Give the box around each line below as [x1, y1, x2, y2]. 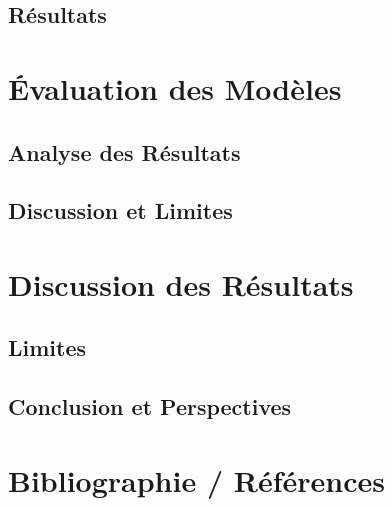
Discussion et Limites [8, 195, 233, 226]
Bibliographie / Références [8, 459, 385, 500]
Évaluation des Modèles [8, 67, 342, 108]
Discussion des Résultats [8, 263, 354, 304]
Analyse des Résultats [8, 136, 241, 167]
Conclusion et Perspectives [8, 391, 292, 422]
